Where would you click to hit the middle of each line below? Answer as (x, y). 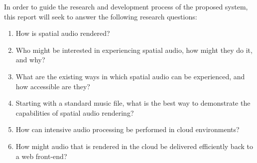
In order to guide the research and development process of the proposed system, (126, 6)
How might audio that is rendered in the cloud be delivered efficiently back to (134, 146)
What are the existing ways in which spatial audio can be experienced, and (130, 76)
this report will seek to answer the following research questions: (101, 16)
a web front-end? (41, 156)
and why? (30, 60)
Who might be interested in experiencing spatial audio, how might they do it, (134, 50)
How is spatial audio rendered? (63, 33)
